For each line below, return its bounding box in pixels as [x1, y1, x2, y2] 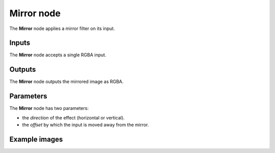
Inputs [9, 39, 31, 47]
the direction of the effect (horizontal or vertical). [22, 114, 125, 120]
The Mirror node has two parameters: [9, 105, 89, 111]
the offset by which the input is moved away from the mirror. [22, 122, 149, 128]
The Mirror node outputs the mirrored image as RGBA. [9, 79, 124, 85]
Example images [9, 135, 63, 143]
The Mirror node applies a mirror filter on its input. [9, 25, 115, 32]
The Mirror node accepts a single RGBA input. [9, 52, 106, 58]
